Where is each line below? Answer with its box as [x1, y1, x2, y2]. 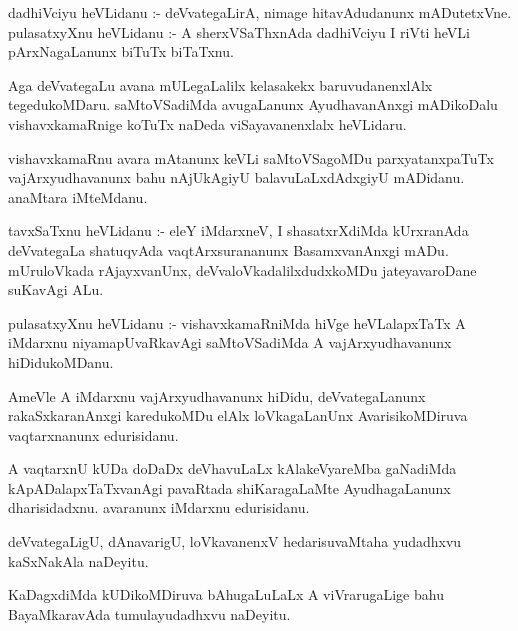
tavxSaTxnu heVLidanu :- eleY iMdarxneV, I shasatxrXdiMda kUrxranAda [8, 220, 469, 241]
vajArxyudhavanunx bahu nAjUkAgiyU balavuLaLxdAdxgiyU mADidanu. [8, 167, 465, 188]
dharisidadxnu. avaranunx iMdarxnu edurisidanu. [8, 497, 310, 518]
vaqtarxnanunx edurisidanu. [8, 424, 179, 445]
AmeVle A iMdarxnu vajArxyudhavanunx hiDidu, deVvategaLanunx [8, 385, 426, 406]
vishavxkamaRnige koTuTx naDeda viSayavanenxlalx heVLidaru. [8, 113, 407, 134]
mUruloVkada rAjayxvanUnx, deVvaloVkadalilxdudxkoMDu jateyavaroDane [8, 259, 477, 280]
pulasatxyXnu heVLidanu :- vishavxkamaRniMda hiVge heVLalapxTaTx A [8, 312, 466, 333]
